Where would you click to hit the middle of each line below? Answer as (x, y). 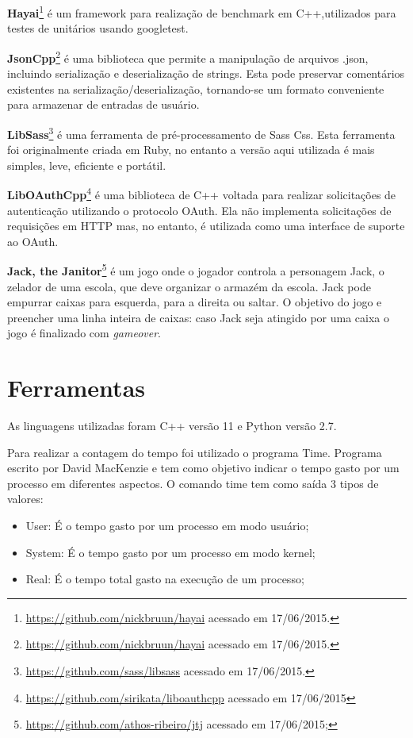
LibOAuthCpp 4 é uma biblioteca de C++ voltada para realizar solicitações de (202, 193)
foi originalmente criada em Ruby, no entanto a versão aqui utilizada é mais (191, 150)
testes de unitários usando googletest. (98, 28)
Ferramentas (76, 388)
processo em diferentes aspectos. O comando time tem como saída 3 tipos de (193, 483)
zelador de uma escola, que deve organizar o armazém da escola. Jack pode (189, 286)
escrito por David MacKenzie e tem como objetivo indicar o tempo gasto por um (203, 468)
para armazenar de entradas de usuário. (103, 104)
